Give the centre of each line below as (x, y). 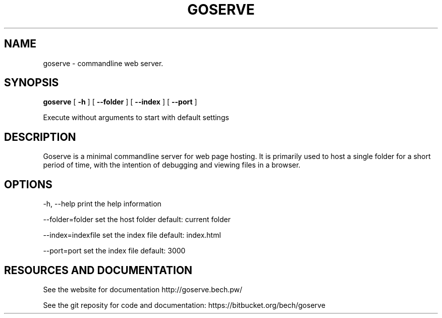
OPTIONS (28, 184)
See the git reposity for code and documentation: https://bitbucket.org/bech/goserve (184, 305)
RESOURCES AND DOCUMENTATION (98, 270)
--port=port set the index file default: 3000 (114, 251)
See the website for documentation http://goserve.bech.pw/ (143, 289)
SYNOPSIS (32, 83)
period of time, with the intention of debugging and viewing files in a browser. (172, 165)
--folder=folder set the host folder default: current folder (137, 220)
